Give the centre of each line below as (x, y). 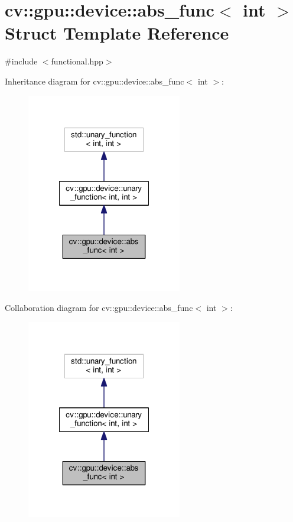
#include (21, 61)
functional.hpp (77, 61)
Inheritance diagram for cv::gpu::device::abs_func (95, 81)
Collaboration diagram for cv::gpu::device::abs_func (99, 307)
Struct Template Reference (117, 33)
